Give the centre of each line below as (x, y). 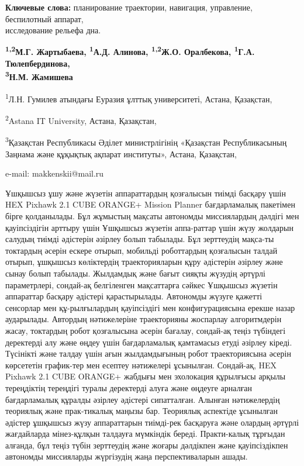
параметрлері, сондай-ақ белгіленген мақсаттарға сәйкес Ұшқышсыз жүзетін (141, 284)
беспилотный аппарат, (44, 18)
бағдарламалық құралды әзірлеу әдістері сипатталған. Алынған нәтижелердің (143, 399)
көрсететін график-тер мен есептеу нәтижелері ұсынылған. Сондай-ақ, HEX (141, 365)
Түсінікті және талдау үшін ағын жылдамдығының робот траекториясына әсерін (148, 353)
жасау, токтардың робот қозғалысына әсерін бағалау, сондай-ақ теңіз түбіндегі (146, 330)
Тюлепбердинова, (38, 63)
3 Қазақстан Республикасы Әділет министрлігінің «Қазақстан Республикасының (146, 141)
